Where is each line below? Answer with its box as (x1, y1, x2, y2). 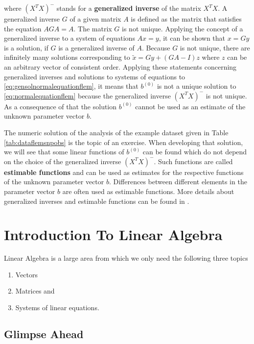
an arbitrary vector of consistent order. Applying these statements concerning (4, 61, 237, 72)
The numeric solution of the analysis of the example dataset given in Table (4, 127, 229, 137)
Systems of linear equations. (15, 302, 99, 312)
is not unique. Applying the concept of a (122, 23, 243, 33)
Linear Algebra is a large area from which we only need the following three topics (4, 253, 248, 263)
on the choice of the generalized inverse (4, 156, 121, 166)
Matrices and (15, 286, 55, 296)
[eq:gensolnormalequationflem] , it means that (4, 81, 139, 91)
